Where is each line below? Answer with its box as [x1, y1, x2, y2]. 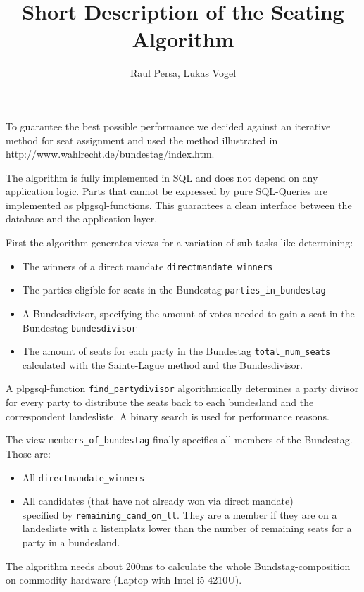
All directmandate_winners [22, 470, 145, 484]
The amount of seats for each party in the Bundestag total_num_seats [22, 344, 331, 358]
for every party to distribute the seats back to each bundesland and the [6, 395, 314, 410]
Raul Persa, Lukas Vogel [130, 65, 237, 80]
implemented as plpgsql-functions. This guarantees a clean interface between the [6, 197, 352, 212]
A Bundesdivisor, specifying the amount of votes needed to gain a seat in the [22, 306, 355, 320]
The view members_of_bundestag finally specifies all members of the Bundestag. [6, 432, 353, 447]
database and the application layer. [6, 211, 158, 226]
